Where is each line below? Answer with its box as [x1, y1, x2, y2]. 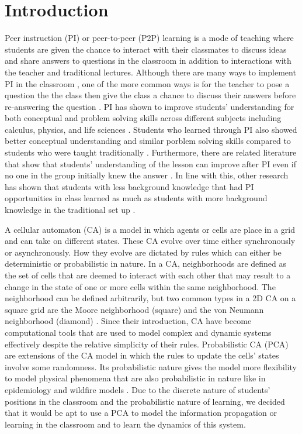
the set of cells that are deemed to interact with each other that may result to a [5, 269, 291, 281]
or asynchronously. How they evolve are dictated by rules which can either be [5, 246, 282, 258]
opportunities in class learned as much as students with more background [5, 192, 268, 204]
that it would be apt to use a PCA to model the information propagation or [5, 407, 277, 419]
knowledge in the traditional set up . [5, 204, 136, 216]
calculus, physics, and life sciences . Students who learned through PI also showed [5, 123, 297, 135]
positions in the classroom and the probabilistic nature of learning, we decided [5, 395, 285, 407]
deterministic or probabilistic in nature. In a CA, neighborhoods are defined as [5, 257, 287, 270]
